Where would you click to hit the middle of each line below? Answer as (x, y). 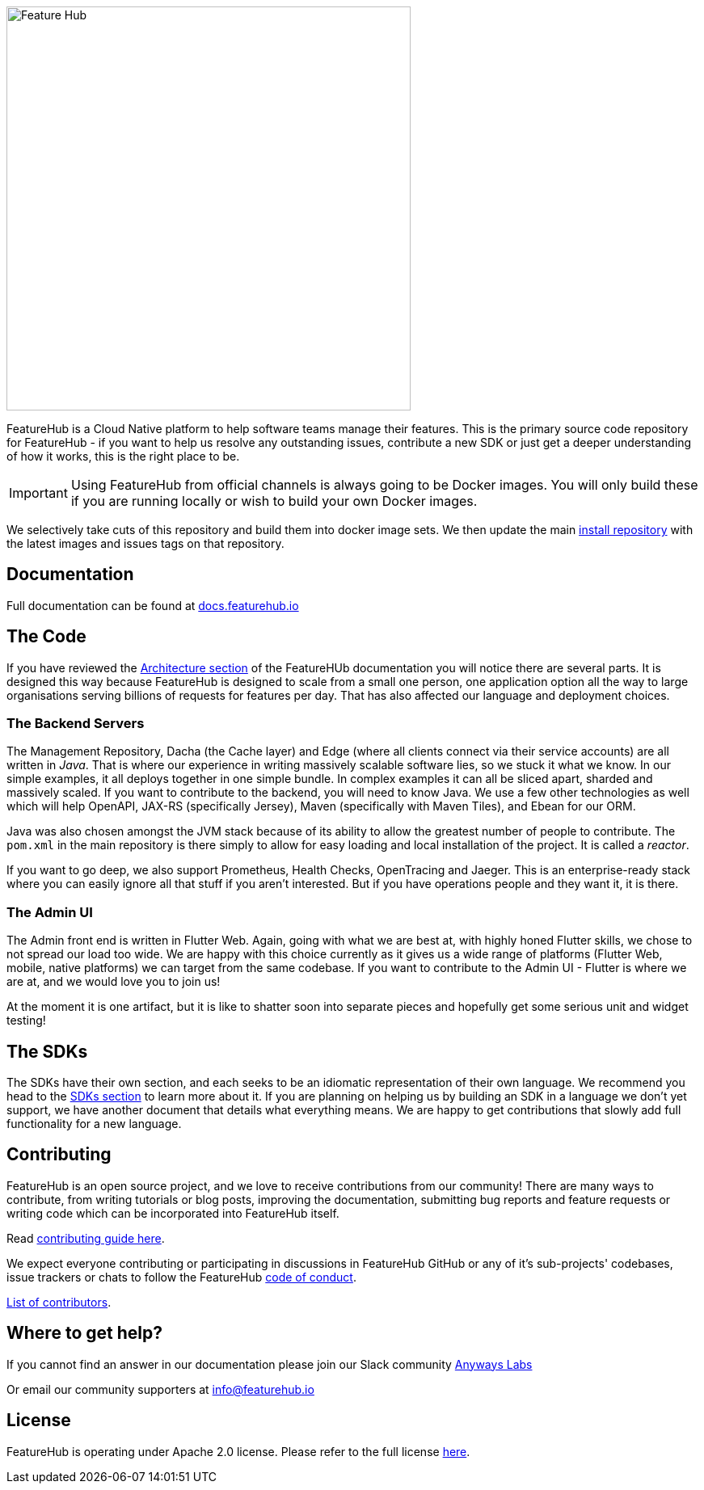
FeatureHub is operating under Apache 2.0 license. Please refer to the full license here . (238, 1451)
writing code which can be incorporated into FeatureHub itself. (173, 1213)
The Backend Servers (76, 724)
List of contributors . (59, 1302)
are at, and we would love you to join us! (114, 982)
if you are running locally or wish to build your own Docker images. (274, 501)
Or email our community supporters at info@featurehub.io (160, 1389)
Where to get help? (84, 1333)
